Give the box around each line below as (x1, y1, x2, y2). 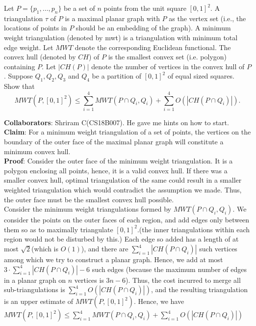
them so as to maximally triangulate (4, 224, 113, 234)
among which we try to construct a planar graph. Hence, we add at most (4, 254, 223, 264)
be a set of (64, 3, 95, 13)
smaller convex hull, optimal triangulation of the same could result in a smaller (4, 175, 242, 185)
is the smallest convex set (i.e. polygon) (108, 52, 227, 62)
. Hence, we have (133, 296, 184, 306)
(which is (31, 244, 58, 253)
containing (4, 61, 35, 71)
